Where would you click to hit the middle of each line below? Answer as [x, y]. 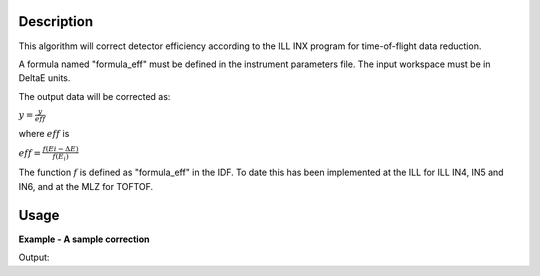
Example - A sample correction [84, 239]
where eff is [44, 134]
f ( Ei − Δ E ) [60, 149]
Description [56, 21]
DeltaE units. [44, 78]
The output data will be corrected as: [94, 96]
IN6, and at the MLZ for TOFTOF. [86, 186]
